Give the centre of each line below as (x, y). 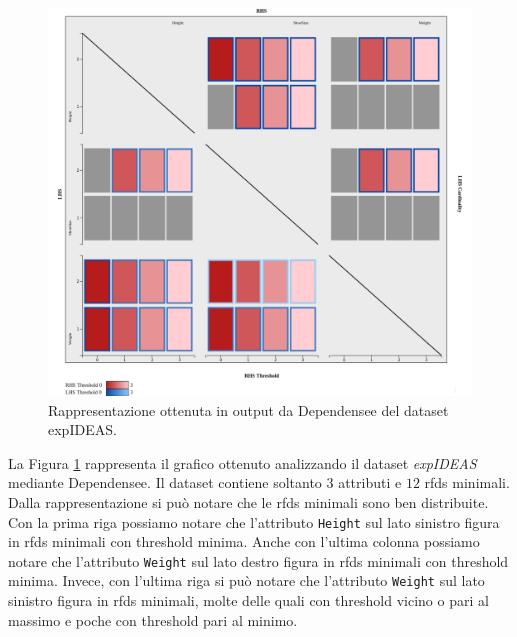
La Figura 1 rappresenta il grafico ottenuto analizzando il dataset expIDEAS (242, 462)
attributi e (370, 482)
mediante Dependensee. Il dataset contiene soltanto (165, 482)
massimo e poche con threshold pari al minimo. (153, 619)
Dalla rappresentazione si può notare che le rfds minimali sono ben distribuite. (248, 501)
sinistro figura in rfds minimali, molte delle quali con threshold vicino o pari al (248, 600)
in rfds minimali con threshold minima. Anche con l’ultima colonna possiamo (244, 541)
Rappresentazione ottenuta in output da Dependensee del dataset (248, 409)
